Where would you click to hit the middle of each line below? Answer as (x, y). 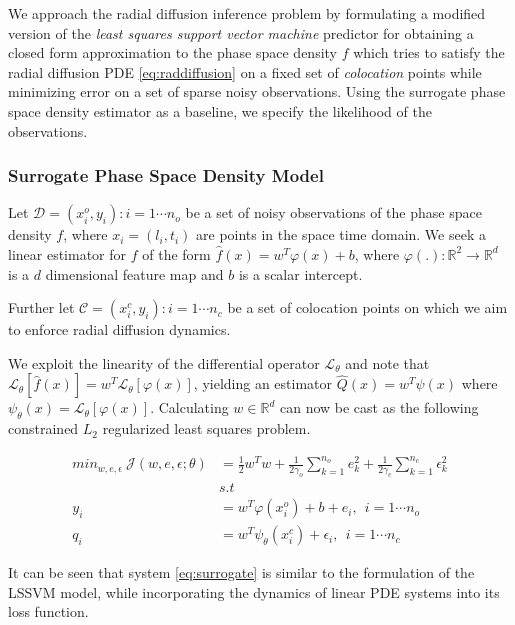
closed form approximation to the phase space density (172, 52)
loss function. (48, 611)
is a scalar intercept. (300, 273)
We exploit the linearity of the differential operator (164, 362)
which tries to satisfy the (429, 52)
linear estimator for (67, 253)
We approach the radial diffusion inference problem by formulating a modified (247, 13)
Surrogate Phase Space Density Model (166, 175)
